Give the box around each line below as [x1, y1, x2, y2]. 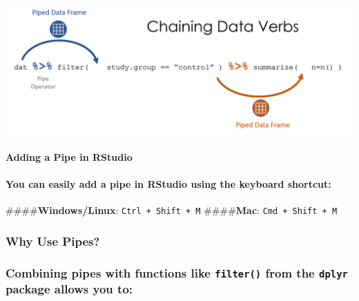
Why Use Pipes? [6, 232, 100, 249]
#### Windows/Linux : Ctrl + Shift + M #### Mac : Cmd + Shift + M [6, 203, 338, 217]
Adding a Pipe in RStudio [6, 149, 133, 164]
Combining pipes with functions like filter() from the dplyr [6, 264, 348, 281]
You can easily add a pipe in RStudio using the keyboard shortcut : [6, 177, 331, 191]
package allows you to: [6, 280, 133, 298]
